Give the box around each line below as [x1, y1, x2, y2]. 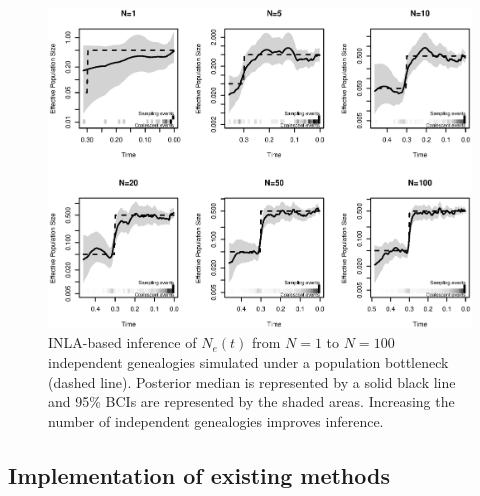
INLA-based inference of [48, 332, 197, 353]
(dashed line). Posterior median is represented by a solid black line [48, 371, 456, 392]
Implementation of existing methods [8, 459, 390, 490]
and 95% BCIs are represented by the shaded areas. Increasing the [48, 391, 455, 412]
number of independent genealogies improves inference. [48, 410, 384, 431]
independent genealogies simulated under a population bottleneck [48, 351, 449, 372]
